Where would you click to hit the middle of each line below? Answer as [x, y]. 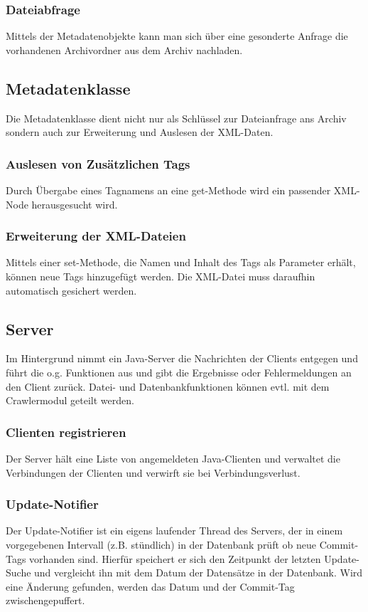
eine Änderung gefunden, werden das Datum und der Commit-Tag [150, 586]
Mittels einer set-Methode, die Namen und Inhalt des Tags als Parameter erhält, [181, 262]
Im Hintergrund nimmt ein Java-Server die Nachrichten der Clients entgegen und [182, 358]
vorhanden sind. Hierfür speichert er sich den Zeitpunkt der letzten [175, 558]
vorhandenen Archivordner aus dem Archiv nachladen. [124, 49]
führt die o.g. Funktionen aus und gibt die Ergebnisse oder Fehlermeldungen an [179, 372]
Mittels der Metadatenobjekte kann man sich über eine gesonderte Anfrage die [177, 36]
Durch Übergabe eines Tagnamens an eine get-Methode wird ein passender [168, 190]
